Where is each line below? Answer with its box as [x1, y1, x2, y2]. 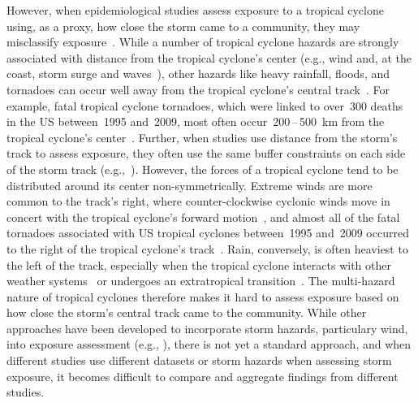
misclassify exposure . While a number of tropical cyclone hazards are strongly [6, 33, 399, 50]
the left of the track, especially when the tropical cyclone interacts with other [6, 256, 391, 273]
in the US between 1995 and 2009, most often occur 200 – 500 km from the [6, 113, 385, 130]
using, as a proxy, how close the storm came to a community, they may [6, 17, 360, 34]
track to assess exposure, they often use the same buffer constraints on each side [6, 145, 406, 162]
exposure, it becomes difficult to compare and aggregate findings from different [6, 367, 399, 384]
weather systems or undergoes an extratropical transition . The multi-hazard [6, 272, 395, 289]
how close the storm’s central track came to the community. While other [6, 304, 367, 321]
